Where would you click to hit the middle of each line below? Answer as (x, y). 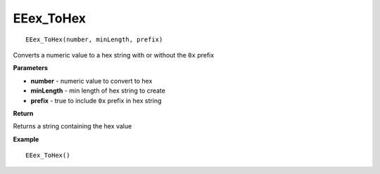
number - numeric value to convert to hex (91, 81)
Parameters (31, 68)
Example (26, 139)
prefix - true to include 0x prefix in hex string (96, 100)
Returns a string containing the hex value (72, 126)
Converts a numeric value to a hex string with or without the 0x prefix (114, 55)
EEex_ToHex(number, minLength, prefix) (94, 39)
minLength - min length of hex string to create (98, 91)
